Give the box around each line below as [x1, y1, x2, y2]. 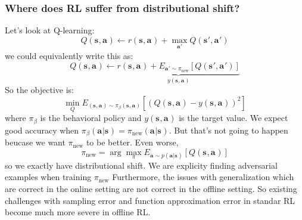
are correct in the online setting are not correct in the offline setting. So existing [5, 182, 297, 195]
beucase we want [5, 136, 66, 148]
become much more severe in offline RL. [5, 206, 151, 218]
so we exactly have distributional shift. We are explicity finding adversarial [5, 159, 278, 171]
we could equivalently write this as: [5, 49, 133, 62]
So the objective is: [5, 83, 74, 96]
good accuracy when [5, 123, 79, 136]
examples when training [5, 171, 92, 183]
